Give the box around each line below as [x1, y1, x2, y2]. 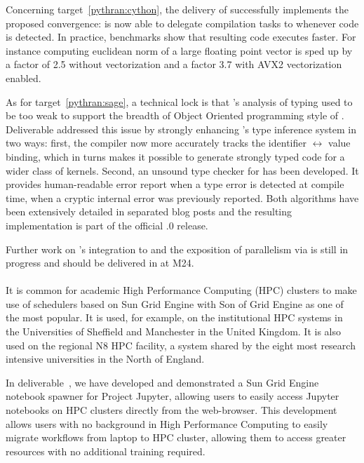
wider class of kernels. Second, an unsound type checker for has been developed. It [6, 163, 359, 177]
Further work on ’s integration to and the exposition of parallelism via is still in [6, 241, 349, 256]
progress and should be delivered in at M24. [6, 255, 194, 270]
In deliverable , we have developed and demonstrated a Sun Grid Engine [6, 375, 319, 389]
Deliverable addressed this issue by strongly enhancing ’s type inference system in [6, 121, 356, 136]
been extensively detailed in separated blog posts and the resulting [6, 204, 292, 219]
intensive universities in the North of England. [6, 351, 205, 366]
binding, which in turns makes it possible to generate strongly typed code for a [6, 149, 345, 163]
